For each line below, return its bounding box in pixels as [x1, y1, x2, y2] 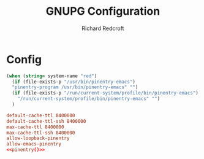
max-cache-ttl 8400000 [6, 124, 64, 130]
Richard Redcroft [81, 25, 124, 32]
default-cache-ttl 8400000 [6, 112, 75, 118]
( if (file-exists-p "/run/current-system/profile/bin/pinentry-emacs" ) [12, 90, 199, 96]
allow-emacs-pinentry [6, 141, 62, 147]
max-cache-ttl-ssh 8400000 [6, 130, 75, 136]
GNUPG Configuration [45, 4, 161, 18]
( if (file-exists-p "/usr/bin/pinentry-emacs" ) [12, 79, 136, 85]
